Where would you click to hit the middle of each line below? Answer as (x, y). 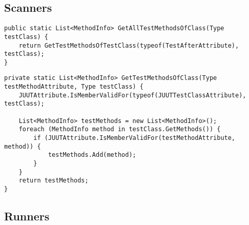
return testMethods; (54, 181)
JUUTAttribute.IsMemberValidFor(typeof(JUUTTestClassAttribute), (132, 95)
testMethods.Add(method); (92, 155)
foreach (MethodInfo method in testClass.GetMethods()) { (120, 129)
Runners (27, 216)
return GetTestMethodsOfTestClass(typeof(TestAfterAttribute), (129, 45)
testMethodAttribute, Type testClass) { (74, 87)
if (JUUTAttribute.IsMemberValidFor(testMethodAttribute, (134, 138)
